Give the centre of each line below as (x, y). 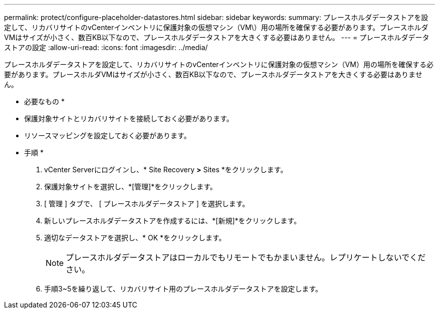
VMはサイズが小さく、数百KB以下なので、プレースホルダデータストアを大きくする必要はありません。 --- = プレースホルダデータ (217, 37)
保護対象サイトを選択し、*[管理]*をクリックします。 (131, 187)
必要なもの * (44, 101)
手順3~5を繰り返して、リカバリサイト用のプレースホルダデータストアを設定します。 (183, 289)
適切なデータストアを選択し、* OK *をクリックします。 (135, 238)
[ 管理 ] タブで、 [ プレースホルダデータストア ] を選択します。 (147, 204)
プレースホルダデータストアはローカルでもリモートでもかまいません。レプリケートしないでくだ (246, 257)
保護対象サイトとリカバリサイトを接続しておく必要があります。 (129, 118)
